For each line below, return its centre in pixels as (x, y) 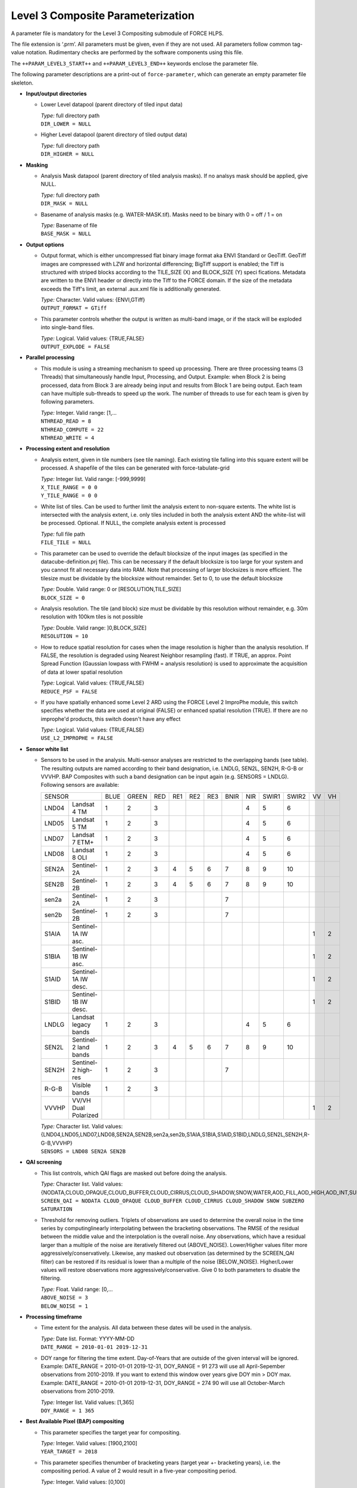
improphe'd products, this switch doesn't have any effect (111, 719)
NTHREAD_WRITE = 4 (68, 438)
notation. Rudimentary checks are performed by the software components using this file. (134, 52)
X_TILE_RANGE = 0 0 (69, 487)
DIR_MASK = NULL (65, 204)
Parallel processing (50, 358)
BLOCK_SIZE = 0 (63, 598)
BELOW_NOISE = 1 (65, 1306)
